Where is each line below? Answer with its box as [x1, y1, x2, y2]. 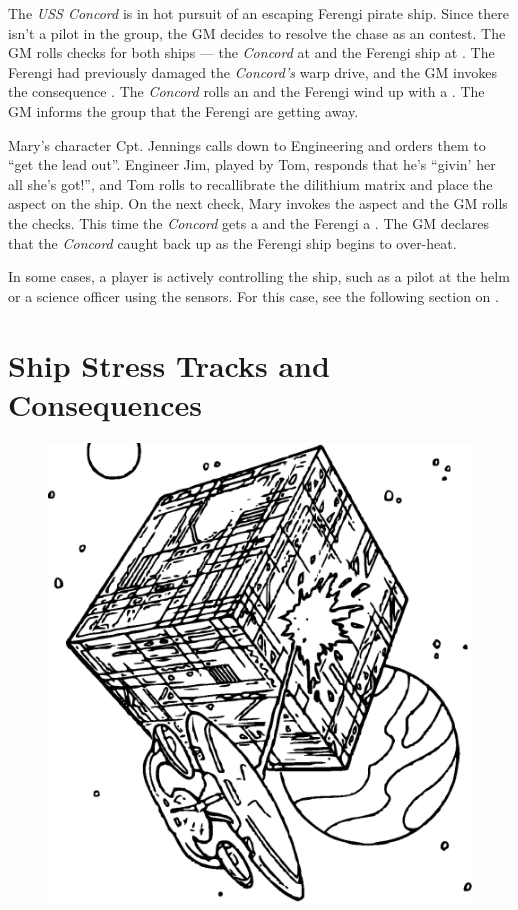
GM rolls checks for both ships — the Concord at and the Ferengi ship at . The [8, 42, 495, 63]
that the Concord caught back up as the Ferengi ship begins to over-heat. [8, 232, 457, 253]
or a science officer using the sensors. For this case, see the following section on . [8, 285, 499, 306]
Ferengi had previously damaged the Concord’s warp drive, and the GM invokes [8, 61, 498, 82]
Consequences [8, 383, 203, 424]
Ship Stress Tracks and [8, 344, 330, 385]
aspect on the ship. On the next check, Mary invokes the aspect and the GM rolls [8, 193, 508, 214]
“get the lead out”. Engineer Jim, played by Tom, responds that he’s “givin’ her [8, 154, 496, 175]
